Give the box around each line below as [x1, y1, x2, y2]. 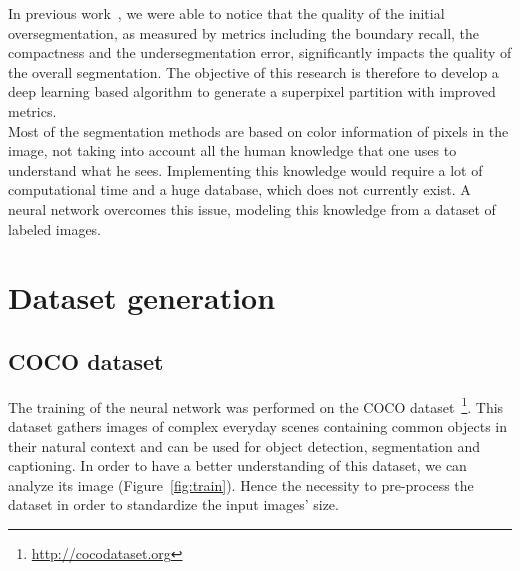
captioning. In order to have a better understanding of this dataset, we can [8, 455, 467, 476]
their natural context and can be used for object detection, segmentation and [8, 435, 481, 456]
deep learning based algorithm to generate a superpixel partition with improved [8, 81, 496, 102]
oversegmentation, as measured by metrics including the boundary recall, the [8, 22, 480, 43]
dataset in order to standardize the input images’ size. [8, 494, 339, 515]
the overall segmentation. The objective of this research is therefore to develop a [8, 61, 499, 82]
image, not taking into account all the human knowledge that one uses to [8, 140, 457, 161]
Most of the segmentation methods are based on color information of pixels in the [8, 120, 509, 141]
